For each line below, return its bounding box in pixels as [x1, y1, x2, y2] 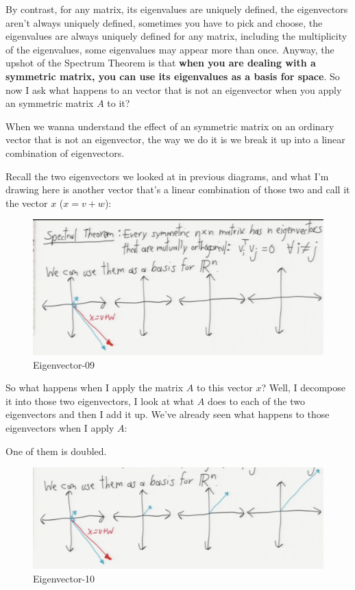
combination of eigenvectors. [5, 145, 125, 160]
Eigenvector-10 [33, 571, 95, 585]
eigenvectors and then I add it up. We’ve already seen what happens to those [5, 407, 330, 421]
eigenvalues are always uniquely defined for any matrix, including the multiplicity [5, 29, 347, 43]
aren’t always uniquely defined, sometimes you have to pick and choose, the [5, 15, 323, 29]
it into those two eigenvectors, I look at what [5, 393, 195, 408]
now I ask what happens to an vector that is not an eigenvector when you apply [5, 82, 342, 97]
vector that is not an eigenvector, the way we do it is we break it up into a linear [5, 132, 345, 147]
